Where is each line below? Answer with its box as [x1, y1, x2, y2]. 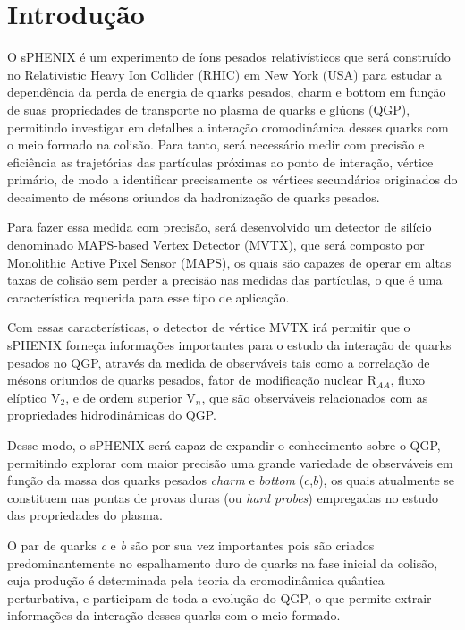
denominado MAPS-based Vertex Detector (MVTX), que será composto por [7, 235, 425, 254]
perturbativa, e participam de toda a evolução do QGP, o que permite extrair [7, 588, 432, 607]
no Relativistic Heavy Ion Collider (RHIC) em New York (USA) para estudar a [7, 64, 443, 83]
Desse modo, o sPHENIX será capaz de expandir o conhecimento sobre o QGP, [7, 436, 441, 454]
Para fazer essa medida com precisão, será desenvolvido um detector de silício [7, 217, 432, 236]
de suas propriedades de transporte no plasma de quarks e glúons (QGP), [7, 99, 410, 118]
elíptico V [7, 387, 61, 406]
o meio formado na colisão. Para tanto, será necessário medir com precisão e [7, 135, 425, 154]
